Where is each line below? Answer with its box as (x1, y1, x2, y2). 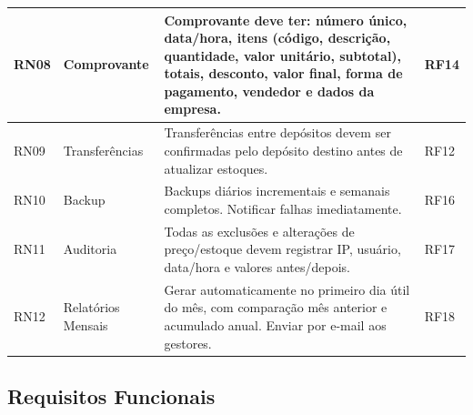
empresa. (164, 99, 221, 118)
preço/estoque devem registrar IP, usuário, (164, 239, 401, 258)
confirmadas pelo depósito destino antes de (164, 140, 403, 159)
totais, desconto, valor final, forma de (164, 64, 403, 83)
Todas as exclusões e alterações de (164, 221, 355, 240)
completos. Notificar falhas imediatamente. (164, 198, 402, 218)
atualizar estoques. (164, 158, 268, 177)
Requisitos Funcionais (7, 382, 216, 410)
